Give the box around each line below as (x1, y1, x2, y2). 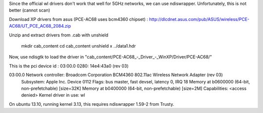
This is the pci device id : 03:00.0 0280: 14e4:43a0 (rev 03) (9, 63, 129, 69)
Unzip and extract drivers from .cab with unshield (9, 32, 109, 38)
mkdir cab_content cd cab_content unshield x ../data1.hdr (21, 43, 136, 48)
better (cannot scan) (9, 7, 51, 13)
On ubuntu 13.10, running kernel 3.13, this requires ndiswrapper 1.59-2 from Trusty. (9, 101, 174, 107)
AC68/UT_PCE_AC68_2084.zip (9, 23, 71, 29)
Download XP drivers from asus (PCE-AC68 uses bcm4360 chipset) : (9, 16, 149, 22)
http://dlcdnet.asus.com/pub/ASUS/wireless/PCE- (149, 16, 249, 22)
